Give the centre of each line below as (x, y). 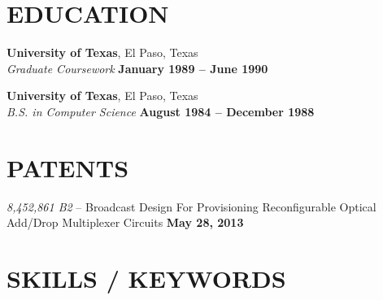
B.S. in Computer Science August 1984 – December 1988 (161, 111)
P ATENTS (68, 167)
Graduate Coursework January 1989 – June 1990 (137, 68)
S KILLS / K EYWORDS (146, 278)
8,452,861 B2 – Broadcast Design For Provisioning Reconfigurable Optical (191, 206)
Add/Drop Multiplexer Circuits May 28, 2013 (125, 222)
